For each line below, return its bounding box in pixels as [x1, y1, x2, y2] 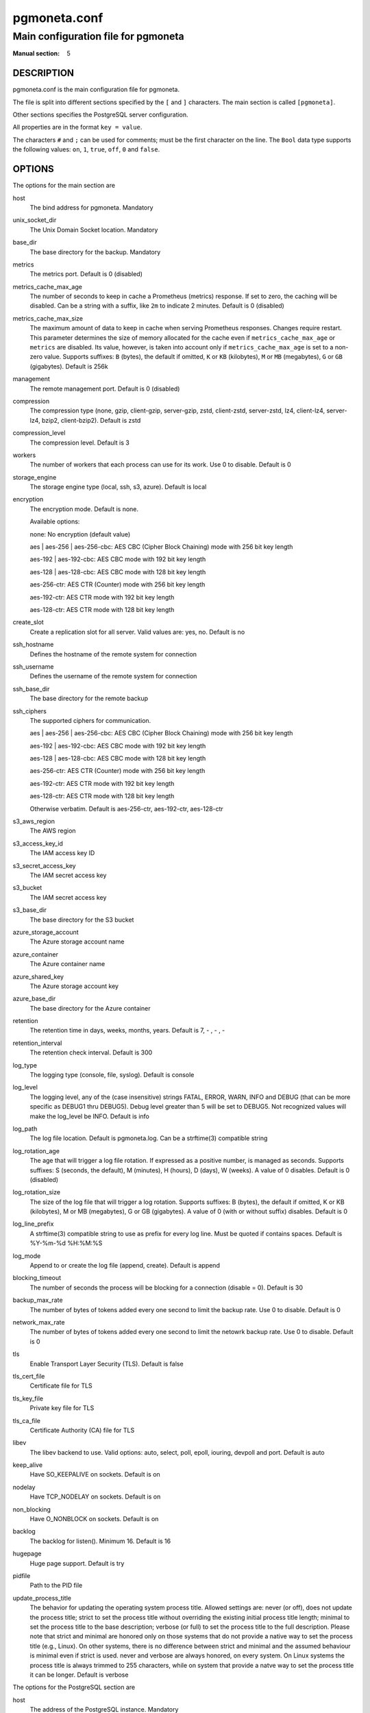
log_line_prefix [12, 1220, 54, 1228]
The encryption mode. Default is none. [29, 504, 139, 513]
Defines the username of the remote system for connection [29, 672, 197, 680]
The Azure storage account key [29, 982, 119, 990]
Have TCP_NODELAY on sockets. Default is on [29, 1492, 161, 1501]
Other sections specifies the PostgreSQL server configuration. [12, 110, 188, 119]
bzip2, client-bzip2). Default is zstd [41, 416, 141, 424]
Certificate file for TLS [29, 1381, 92, 1390]
